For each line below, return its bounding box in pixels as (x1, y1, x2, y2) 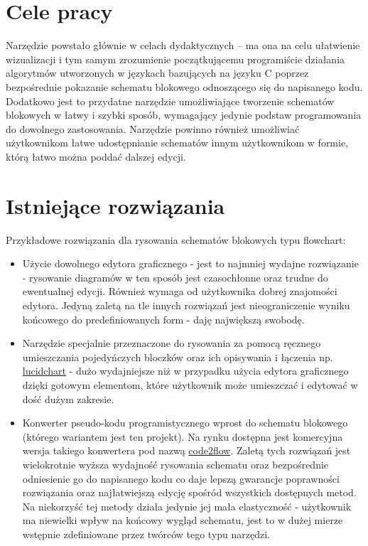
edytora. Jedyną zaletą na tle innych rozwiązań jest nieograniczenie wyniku (22, 297, 350, 312)
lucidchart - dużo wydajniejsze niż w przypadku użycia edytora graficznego (22, 363, 349, 378)
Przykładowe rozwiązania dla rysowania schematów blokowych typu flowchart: (6, 232, 346, 247)
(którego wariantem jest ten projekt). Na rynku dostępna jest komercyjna (22, 429, 343, 444)
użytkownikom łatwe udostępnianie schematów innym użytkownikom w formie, (6, 135, 349, 150)
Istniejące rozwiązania (6, 191, 225, 220)
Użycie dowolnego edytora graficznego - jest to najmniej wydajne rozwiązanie (22, 256, 359, 271)
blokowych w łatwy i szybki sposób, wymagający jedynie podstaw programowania (6, 107, 362, 122)
